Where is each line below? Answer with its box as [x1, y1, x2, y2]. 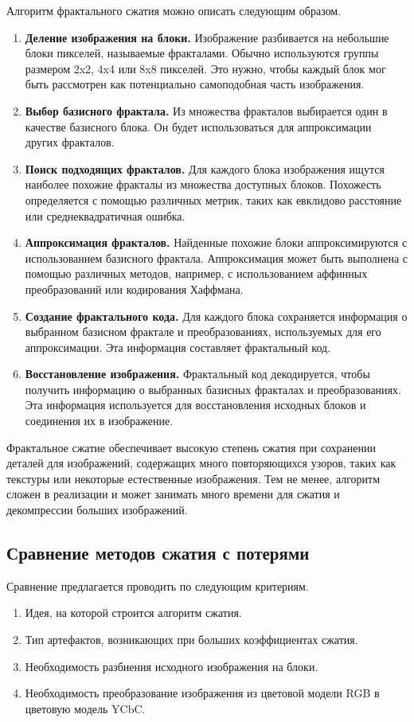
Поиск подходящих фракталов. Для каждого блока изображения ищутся [25, 160, 385, 177]
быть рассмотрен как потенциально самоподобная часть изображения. [25, 76, 365, 92]
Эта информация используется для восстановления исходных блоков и [25, 396, 366, 413]
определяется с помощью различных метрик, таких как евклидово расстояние [25, 191, 402, 208]
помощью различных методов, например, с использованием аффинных [25, 265, 368, 282]
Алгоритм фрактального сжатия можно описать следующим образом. [6, 2, 342, 18]
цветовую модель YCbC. [25, 700, 146, 716]
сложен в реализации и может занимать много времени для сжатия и [6, 486, 340, 502]
